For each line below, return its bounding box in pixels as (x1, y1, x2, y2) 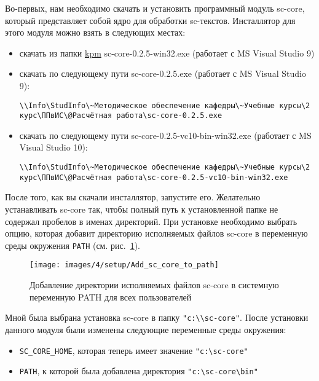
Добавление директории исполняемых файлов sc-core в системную (30, 278, 279, 291)
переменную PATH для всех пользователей (30, 290, 192, 303)
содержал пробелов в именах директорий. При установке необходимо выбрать (5, 214, 297, 227)
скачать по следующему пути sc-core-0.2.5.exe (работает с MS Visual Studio (19, 67, 306, 80)
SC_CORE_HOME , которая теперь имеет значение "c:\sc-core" (19, 344, 248, 356)
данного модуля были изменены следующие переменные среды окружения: (5, 323, 286, 336)
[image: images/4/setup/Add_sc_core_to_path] (30, 261, 219, 270)
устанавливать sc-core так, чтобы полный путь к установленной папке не (5, 202, 278, 215)
